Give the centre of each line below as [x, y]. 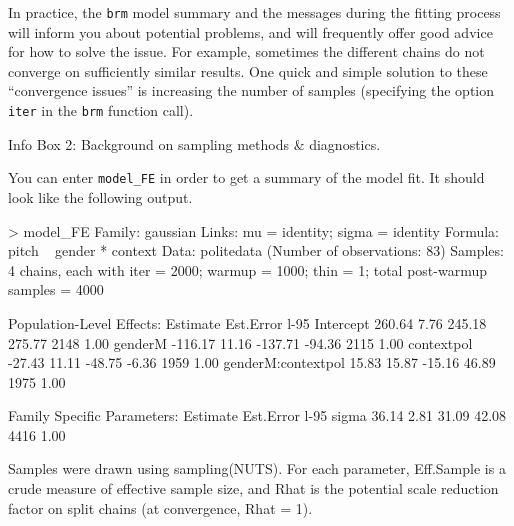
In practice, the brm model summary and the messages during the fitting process [254, 12]
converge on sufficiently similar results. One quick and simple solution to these [248, 70]
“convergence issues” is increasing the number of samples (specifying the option [251, 90]
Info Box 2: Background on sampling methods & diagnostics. [194, 143]
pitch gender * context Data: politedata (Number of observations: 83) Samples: [256, 250]
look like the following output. [100, 196]
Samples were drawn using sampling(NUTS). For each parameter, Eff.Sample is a [257, 468]
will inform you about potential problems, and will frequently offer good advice [250, 31]
